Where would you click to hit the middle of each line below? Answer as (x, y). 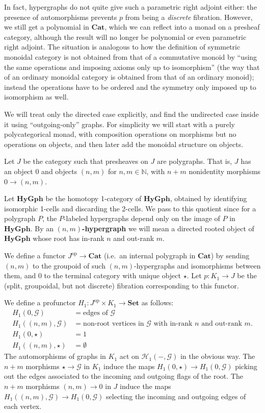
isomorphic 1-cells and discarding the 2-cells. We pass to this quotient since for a (130, 208)
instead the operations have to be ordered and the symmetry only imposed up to (130, 87)
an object (19, 171)
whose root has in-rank (69, 238)
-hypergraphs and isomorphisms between (197, 265)
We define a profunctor (40, 302)
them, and (20, 275)
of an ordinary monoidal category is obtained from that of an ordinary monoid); (129, 77)
